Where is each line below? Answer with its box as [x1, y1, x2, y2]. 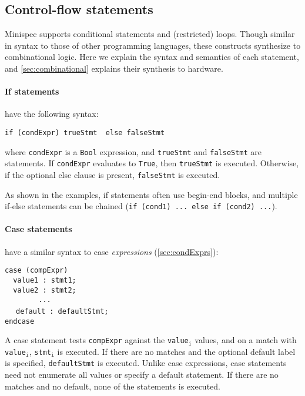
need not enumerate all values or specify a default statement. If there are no [5, 368, 279, 381]
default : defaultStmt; [16, 307, 109, 316]
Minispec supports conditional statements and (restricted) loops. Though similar [5, 28, 295, 40]
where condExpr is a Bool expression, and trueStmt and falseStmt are [5, 145, 262, 157]
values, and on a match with [195, 334, 297, 346]
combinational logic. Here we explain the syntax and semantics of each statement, [5, 51, 299, 63]
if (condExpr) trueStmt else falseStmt [5, 128, 165, 137]
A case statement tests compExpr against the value [5, 334, 189, 346]
